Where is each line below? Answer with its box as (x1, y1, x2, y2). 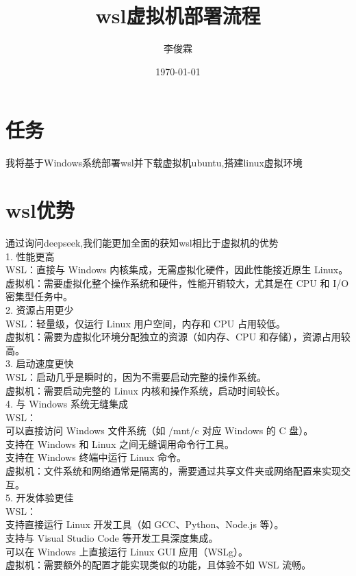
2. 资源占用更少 (5, 302, 74, 316)
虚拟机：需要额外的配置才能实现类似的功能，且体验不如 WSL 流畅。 (5, 558, 311, 572)
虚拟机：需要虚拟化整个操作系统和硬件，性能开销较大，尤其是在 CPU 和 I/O (5, 275, 349, 290)
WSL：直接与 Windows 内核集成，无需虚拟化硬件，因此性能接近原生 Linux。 (5, 262, 348, 277)
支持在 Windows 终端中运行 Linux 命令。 (5, 450, 186, 464)
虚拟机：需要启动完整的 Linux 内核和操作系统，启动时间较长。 (5, 383, 285, 397)
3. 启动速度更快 (5, 356, 74, 371)
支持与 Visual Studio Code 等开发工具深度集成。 (5, 531, 218, 545)
